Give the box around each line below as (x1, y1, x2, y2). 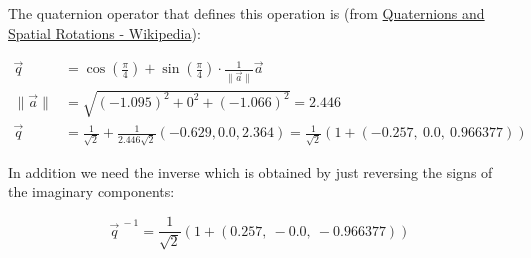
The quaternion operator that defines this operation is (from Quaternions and (8, 3, 485, 23)
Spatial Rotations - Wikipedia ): (8, 22, 201, 43)
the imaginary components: (8, 181, 175, 202)
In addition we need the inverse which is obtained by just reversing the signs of (8, 161, 493, 182)
